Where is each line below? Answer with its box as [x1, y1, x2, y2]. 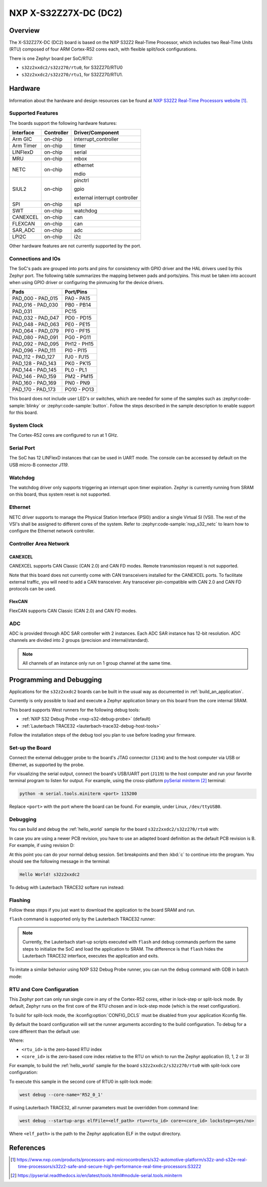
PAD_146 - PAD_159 [12, 373, 56, 380]
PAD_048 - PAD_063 [12, 321, 59, 328]
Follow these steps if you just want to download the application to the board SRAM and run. [9, 907, 195, 913]
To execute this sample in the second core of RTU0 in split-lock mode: [9, 1078, 153, 1084]
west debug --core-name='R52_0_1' [19, 1092, 103, 1097]
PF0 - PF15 [64, 328, 90, 335]
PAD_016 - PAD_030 [12, 301, 58, 308]
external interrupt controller [74, 194, 138, 201]
